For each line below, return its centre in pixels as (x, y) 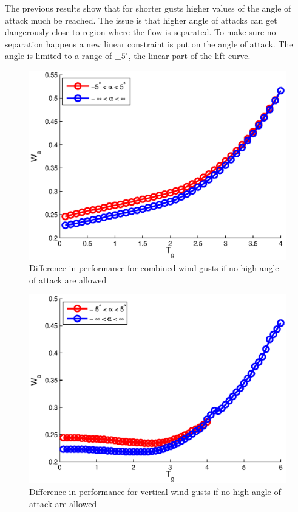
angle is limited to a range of (59, 56)
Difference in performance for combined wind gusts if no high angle (154, 268)
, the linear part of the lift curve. (189, 56)
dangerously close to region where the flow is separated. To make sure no (141, 32)
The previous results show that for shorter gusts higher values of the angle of (148, 8)
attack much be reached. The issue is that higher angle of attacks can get (141, 20)
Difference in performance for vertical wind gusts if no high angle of (155, 492)
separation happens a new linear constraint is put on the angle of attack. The (149, 43)
